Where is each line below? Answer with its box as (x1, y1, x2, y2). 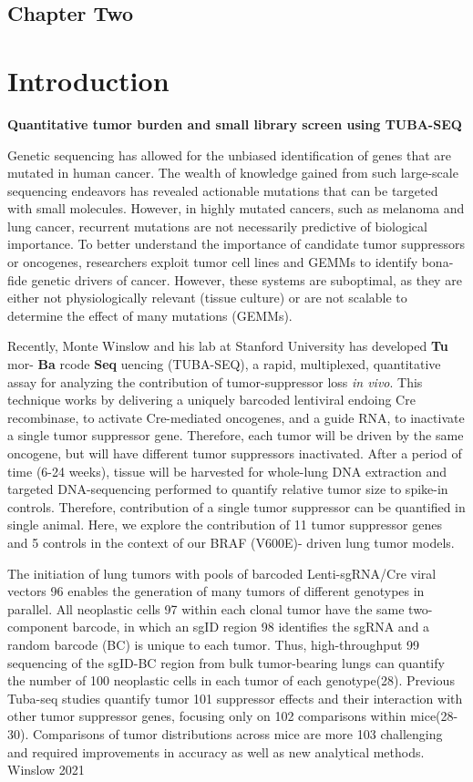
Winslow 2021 (7, 760, 85, 779)
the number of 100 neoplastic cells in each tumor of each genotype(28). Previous (7, 671, 455, 690)
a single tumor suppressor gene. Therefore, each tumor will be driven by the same (7, 426, 464, 445)
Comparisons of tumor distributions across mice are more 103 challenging (32, 724, 443, 743)
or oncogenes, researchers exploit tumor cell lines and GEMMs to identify (7, 252, 418, 272)
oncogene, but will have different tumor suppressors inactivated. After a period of (7, 444, 462, 462)
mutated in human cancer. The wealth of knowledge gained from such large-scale (7, 163, 458, 182)
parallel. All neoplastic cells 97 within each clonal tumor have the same (7, 599, 405, 618)
